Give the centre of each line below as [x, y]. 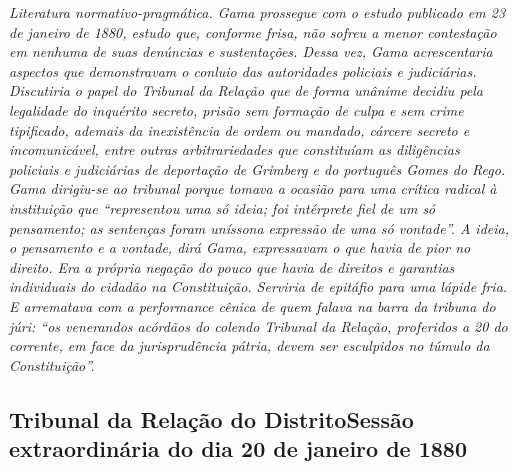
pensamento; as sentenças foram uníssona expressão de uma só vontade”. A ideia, [259, 227]
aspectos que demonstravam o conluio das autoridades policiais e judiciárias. [243, 70]
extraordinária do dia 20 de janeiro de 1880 [238, 448]
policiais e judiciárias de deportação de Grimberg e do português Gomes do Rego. [257, 168]
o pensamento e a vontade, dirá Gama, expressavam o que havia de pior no [240, 247]
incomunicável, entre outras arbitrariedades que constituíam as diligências [234, 149]
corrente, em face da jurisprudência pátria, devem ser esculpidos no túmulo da [249, 345]
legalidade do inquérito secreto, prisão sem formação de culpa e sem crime [236, 109]
